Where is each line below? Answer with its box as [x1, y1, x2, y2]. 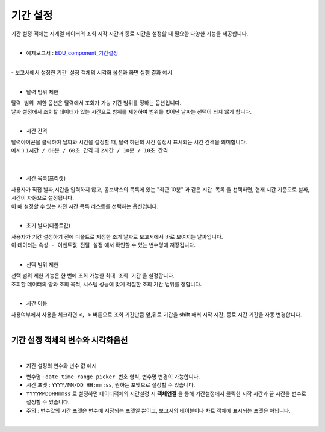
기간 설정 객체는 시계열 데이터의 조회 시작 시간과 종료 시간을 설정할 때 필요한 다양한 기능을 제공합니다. [11, 30, 249, 37]
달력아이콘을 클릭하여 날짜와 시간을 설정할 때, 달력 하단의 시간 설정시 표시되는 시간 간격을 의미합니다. [11, 138, 247, 146]
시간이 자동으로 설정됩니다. [11, 194, 75, 202]
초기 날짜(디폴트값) [26, 222, 71, 229]
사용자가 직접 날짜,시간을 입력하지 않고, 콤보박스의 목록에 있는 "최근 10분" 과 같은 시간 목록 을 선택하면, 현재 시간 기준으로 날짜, [11, 185, 310, 193]
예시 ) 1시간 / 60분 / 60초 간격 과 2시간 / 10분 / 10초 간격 [11, 147, 169, 154]
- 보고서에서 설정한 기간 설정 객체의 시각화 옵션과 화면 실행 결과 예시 [11, 69, 173, 76]
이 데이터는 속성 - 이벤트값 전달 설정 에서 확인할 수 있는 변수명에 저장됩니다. [11, 241, 196, 249]
